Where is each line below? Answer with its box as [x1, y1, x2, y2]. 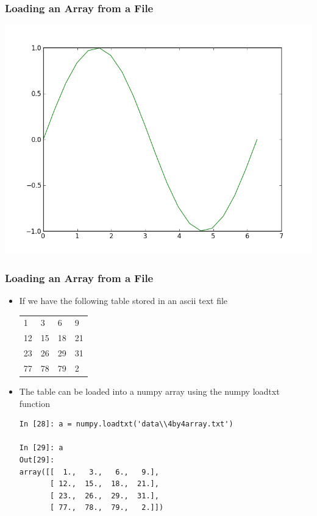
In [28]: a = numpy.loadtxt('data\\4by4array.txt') [19, 420, 233, 429]
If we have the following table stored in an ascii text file [19, 294, 228, 307]
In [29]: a [19, 444, 63, 453]
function [19, 397, 50, 409]
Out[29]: [19, 456, 55, 465]
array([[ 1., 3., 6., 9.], [19, 467, 159, 476]
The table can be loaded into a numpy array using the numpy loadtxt [19, 385, 280, 398]
